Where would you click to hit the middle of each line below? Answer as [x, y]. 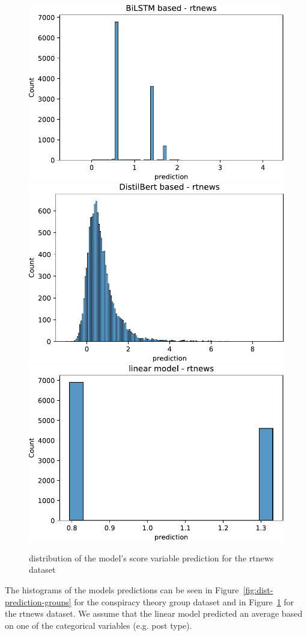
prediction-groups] [38, 601]
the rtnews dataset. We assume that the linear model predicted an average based [154, 613]
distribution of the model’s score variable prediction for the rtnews [151, 557]
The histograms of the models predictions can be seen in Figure [122, 590]
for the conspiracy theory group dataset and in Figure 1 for [184, 601]
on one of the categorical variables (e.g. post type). [99, 625]
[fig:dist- [258, 590]
